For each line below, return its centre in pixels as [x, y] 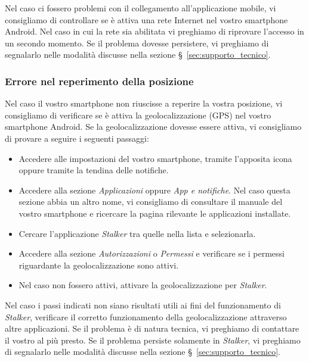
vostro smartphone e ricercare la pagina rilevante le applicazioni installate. [155, 213]
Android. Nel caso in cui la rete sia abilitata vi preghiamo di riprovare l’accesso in [154, 31]
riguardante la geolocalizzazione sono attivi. [99, 265]
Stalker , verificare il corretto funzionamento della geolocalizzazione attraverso [146, 316]
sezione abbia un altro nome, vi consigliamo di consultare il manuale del [151, 202]
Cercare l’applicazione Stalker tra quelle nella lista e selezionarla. [137, 233]
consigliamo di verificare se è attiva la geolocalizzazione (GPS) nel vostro [138, 115]
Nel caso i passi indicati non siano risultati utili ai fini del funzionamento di [143, 305]
